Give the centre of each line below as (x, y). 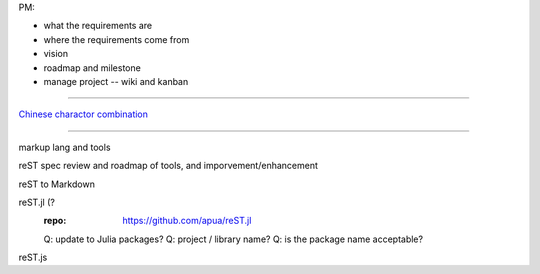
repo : (55, 221)
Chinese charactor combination (83, 114)
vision (56, 54)
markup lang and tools (64, 147)
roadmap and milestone (92, 67)
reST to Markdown (56, 184)
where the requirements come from (116, 39)
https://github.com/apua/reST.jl (187, 221)
